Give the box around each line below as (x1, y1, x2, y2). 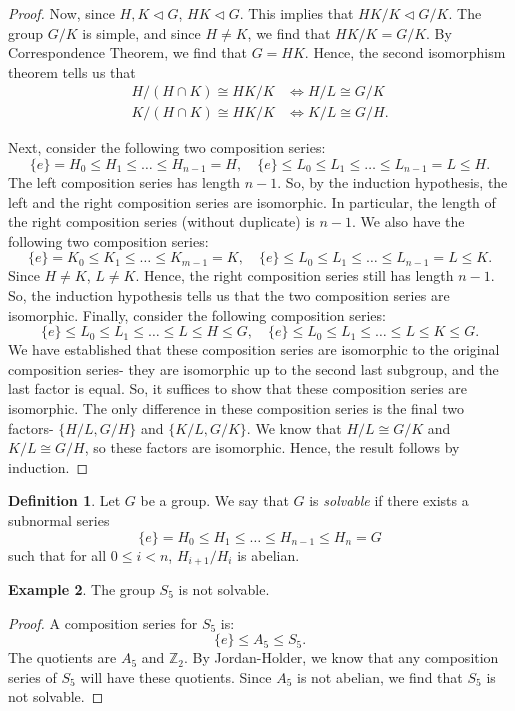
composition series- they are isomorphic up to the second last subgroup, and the (8, 358, 499, 379)
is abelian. (237, 544, 300, 565)
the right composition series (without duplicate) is (8, 211, 315, 232)
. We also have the (352, 211, 465, 232)
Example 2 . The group (8, 578, 155, 599)
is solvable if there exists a (309, 490, 469, 511)
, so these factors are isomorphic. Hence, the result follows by (84, 437, 460, 458)
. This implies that (239, 3, 354, 23)
